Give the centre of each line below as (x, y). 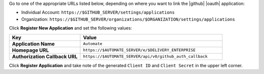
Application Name (33, 44)
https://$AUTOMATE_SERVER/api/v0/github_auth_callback (145, 56)
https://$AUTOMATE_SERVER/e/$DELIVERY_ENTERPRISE (139, 50)
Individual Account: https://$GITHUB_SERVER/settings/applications (98, 13)
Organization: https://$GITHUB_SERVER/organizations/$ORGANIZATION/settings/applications (128, 19)
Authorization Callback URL (45, 57)
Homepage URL (30, 50)
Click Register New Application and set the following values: (70, 28)
